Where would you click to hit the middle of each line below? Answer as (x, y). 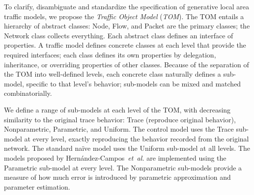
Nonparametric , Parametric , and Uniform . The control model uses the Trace (119, 129)
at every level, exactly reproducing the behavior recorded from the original (137, 138)
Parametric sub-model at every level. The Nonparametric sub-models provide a (123, 167)
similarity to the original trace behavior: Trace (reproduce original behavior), (120, 119)
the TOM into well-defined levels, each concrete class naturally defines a (113, 74)
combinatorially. (28, 93)
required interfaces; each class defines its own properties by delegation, (110, 54)
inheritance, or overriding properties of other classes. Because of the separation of (127, 64)
